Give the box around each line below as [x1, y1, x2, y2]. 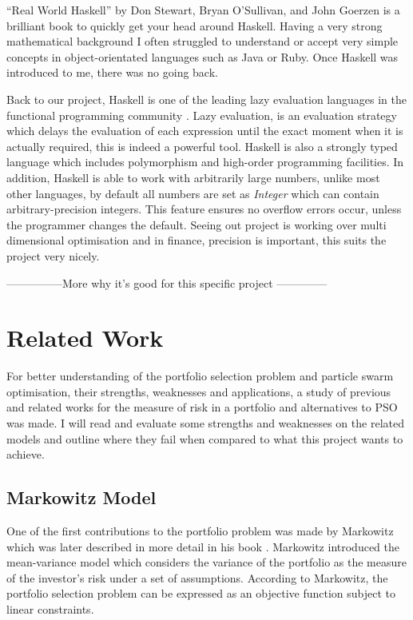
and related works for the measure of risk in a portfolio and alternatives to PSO [6, 399, 398, 415]
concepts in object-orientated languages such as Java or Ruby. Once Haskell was [6, 48, 399, 65]
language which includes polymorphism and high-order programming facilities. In [6, 153, 404, 170]
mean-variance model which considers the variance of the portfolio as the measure [6, 554, 407, 570]
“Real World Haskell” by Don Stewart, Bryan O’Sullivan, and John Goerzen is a [6, 2, 400, 18]
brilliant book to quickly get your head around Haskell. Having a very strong [6, 17, 383, 34]
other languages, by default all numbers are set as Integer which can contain [6, 185, 379, 201]
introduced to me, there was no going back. [6, 64, 218, 81]
